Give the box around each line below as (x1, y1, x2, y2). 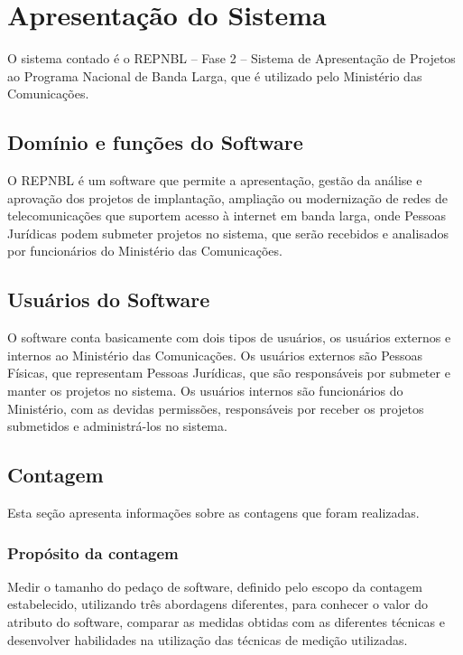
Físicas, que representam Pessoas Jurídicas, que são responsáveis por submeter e (7, 363, 450, 382)
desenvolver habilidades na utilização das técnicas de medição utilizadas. (7, 630, 408, 649)
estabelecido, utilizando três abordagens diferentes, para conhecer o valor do (7, 594, 429, 613)
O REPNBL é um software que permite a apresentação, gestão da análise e (7, 171, 422, 190)
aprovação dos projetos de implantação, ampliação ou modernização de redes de (7, 188, 449, 207)
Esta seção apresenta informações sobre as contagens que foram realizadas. (7, 503, 420, 522)
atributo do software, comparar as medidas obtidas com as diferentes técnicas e (7, 613, 445, 632)
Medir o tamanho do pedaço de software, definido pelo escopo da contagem (7, 576, 422, 595)
